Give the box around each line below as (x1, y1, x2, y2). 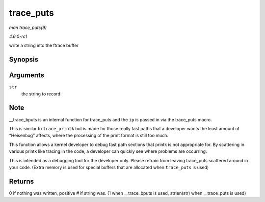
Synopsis (9, 56, 39, 64)
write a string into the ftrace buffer (9, 42, 79, 49)
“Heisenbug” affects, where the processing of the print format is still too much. (9, 133, 169, 139)
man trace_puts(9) (9, 25, 47, 30)
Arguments (9, 71, 45, 80)
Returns (9, 177, 34, 185)
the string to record (21, 91, 61, 97)
